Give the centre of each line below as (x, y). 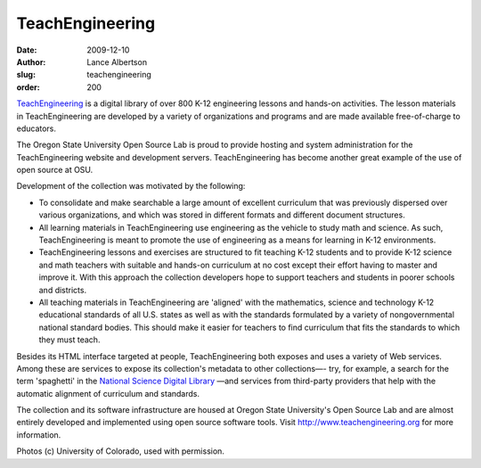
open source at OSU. (55, 170)
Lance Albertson (117, 62)
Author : (31, 62)
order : (28, 87)
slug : (26, 75)
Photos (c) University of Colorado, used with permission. (120, 451)
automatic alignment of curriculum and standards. (108, 393)
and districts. (63, 290)
